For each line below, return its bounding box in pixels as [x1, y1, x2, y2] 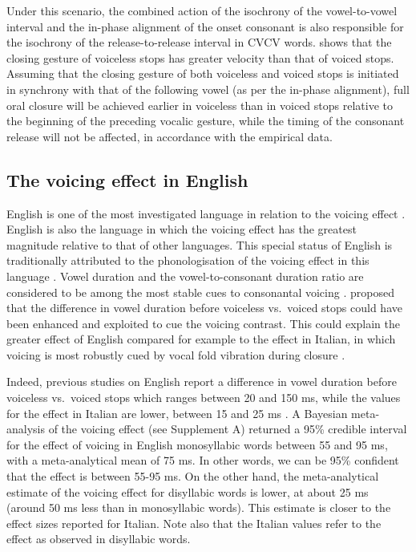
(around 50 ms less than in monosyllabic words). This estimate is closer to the [6, 499, 391, 516]
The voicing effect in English [6, 167, 248, 192]
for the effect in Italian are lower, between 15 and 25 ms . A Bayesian [6, 404, 348, 421]
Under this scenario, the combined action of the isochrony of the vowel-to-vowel [6, 2, 398, 18]
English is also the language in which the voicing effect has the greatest [6, 221, 357, 237]
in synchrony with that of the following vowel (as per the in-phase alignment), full [6, 80, 410, 97]
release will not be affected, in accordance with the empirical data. [6, 128, 333, 144]
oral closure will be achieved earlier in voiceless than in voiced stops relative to [6, 96, 393, 113]
